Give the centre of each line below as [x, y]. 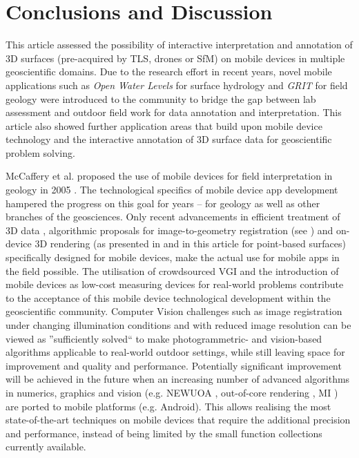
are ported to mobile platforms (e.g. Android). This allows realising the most [168, 406]
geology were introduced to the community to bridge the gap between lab [161, 98]
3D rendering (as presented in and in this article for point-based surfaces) [190, 244]
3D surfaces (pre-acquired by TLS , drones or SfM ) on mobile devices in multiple [175, 58]
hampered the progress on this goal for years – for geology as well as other [163, 203]
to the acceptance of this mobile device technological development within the [168, 297]
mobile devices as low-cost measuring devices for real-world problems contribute [175, 284]
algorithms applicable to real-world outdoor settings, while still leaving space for [175, 352]
